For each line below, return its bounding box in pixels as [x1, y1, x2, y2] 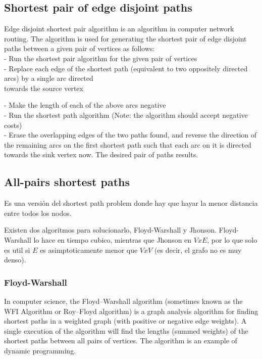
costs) [4, 119, 22, 130]
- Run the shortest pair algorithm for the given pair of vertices [4, 53, 197, 63]
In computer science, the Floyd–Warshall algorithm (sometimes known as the [4, 295, 243, 306]
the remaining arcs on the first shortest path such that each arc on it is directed [4, 139, 251, 150]
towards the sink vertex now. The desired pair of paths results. [4, 149, 198, 160]
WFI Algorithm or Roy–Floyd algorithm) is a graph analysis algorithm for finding [4, 305, 258, 316]
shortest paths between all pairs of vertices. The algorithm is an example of [4, 335, 237, 346]
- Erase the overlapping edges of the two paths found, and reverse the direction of [4, 129, 257, 140]
